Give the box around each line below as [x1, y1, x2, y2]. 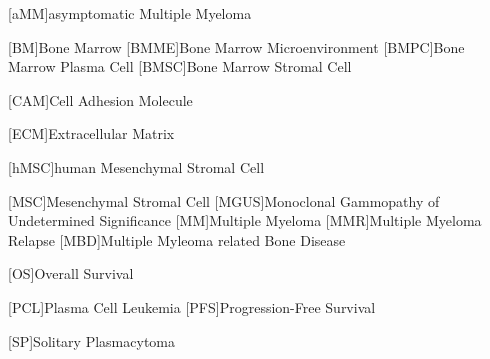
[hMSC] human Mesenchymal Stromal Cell [8, 156, 265, 177]
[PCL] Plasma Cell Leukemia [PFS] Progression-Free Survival [8, 296, 376, 317]
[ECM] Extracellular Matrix [8, 123, 175, 144]
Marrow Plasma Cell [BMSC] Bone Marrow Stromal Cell [8, 56, 352, 77]
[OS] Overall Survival [8, 263, 134, 284]
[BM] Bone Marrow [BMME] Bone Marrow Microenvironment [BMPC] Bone [8, 36, 465, 57]
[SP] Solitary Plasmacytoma [8, 330, 175, 351]
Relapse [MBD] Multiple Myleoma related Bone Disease [8, 229, 346, 250]
